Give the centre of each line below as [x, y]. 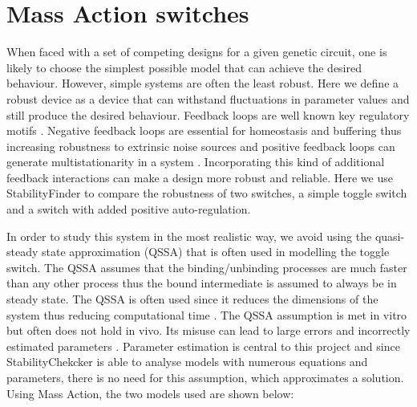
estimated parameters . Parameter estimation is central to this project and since [203, 346]
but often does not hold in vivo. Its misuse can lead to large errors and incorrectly [208, 330]
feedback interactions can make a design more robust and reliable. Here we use [200, 177]
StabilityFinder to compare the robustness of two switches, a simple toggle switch [207, 193]
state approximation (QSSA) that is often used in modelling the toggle [216, 252]
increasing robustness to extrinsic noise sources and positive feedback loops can [201, 146]
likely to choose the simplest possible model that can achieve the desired [184, 67]
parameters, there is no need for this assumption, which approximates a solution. [205, 377]
